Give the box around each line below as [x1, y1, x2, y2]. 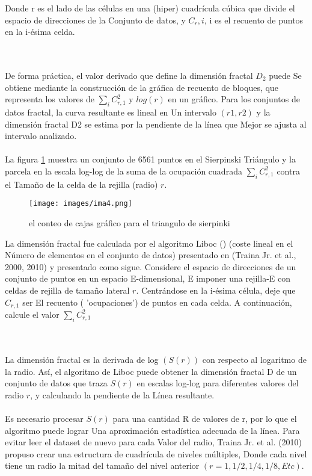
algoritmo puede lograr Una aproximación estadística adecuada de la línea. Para [5, 424, 300, 436]
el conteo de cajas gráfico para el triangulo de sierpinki [29, 216, 230, 229]
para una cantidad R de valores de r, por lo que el [112, 412, 297, 424]
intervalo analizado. [5, 129, 77, 142]
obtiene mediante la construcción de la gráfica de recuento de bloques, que [5, 81, 278, 93]
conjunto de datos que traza [5, 377, 108, 389]
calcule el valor [5, 308, 60, 320]
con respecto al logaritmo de [202, 353, 307, 365]
